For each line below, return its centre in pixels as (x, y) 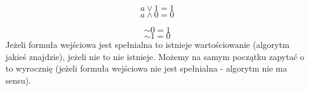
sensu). (18, 80)
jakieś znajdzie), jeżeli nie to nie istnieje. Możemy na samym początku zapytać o (155, 56)
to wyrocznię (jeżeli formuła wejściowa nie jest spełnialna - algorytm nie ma (146, 68)
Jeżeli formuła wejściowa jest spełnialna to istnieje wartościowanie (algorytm (148, 44)
